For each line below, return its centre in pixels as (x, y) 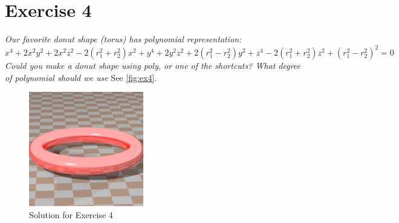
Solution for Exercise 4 (71, 214)
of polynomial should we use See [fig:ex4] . (81, 77)
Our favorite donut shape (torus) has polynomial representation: (123, 39)
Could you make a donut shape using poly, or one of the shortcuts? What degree (153, 66)
